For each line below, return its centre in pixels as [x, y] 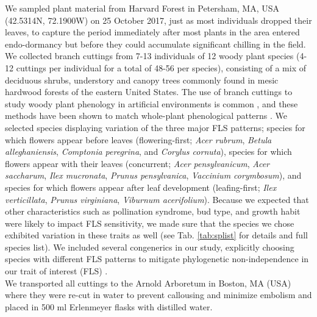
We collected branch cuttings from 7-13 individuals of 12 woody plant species [149, 56]
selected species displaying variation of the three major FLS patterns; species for [155, 127]
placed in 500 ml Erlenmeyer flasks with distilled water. [109, 306]
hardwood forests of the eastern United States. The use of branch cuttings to [149, 92]
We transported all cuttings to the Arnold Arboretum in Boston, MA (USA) [148, 283]
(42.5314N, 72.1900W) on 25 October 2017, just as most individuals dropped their [158, 20]
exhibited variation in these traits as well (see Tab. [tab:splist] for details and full [156, 235]
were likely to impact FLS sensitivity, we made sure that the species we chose [150, 223]
